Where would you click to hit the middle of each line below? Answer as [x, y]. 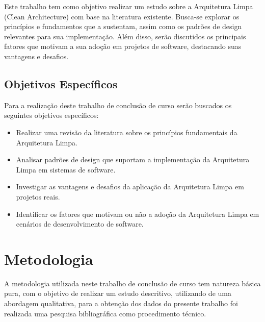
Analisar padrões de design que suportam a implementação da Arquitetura [133, 159]
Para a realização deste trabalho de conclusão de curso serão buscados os [118, 105]
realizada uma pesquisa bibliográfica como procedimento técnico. [105, 313]
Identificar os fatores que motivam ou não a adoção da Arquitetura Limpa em [138, 214]
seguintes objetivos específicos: [51, 115]
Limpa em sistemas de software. [66, 169]
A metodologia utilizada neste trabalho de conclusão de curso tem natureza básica [132, 283]
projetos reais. [38, 196]
